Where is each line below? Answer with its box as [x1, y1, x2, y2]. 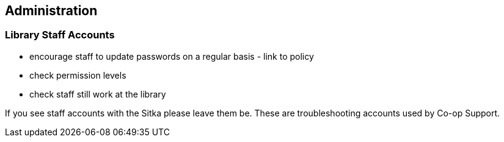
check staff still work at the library [29, 88, 166, 99]
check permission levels [29, 69, 126, 80]
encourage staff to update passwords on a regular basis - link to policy [29, 51, 314, 62]
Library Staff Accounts [5, 29, 115, 41]
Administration [5, 3, 98, 18]
